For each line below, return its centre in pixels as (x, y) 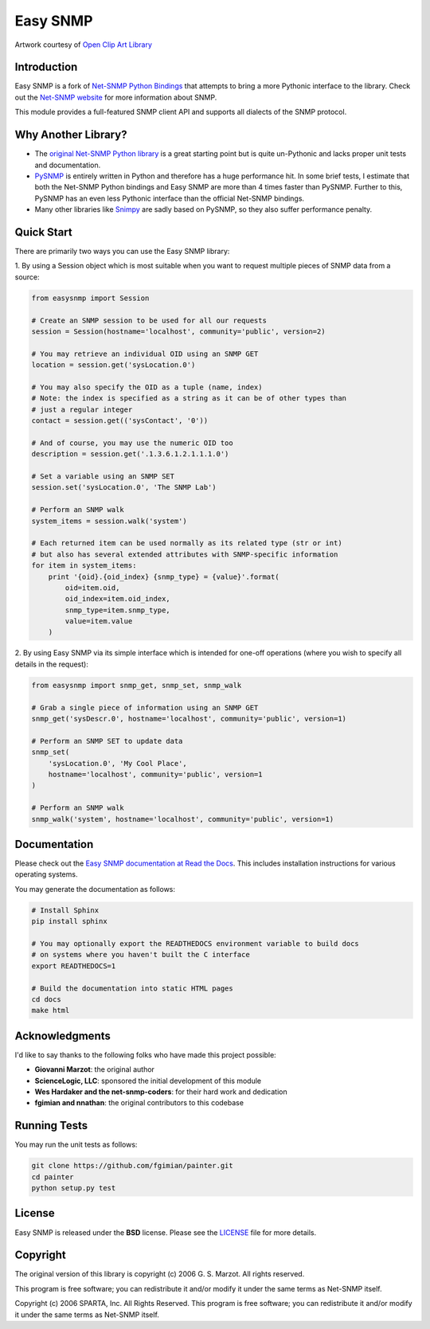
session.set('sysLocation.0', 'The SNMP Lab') (124, 487)
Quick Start (43, 232)
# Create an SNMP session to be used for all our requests (149, 320)
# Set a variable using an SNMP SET (103, 477)
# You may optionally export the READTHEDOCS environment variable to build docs (195, 943)
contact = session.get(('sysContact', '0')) (120, 421)
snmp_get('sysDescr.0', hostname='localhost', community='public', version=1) (189, 719)
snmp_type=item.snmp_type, (117, 610)
